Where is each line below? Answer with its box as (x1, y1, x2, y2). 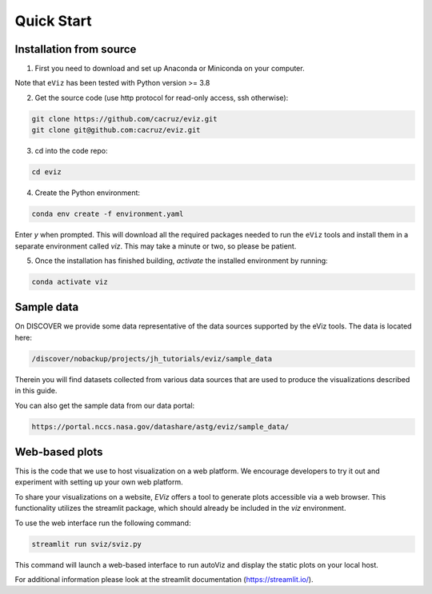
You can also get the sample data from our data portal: (14, 401, 195, 410)
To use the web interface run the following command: (14, 518, 191, 528)
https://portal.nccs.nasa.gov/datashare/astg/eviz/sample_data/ (31, 422, 290, 431)
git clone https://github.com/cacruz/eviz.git (31, 114, 218, 123)
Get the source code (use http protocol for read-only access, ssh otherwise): (34, 93, 289, 102)
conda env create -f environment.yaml (31, 209, 184, 219)
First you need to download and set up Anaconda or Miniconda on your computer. (34, 64, 305, 74)
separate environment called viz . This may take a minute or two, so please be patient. (14, 241, 297, 251)
